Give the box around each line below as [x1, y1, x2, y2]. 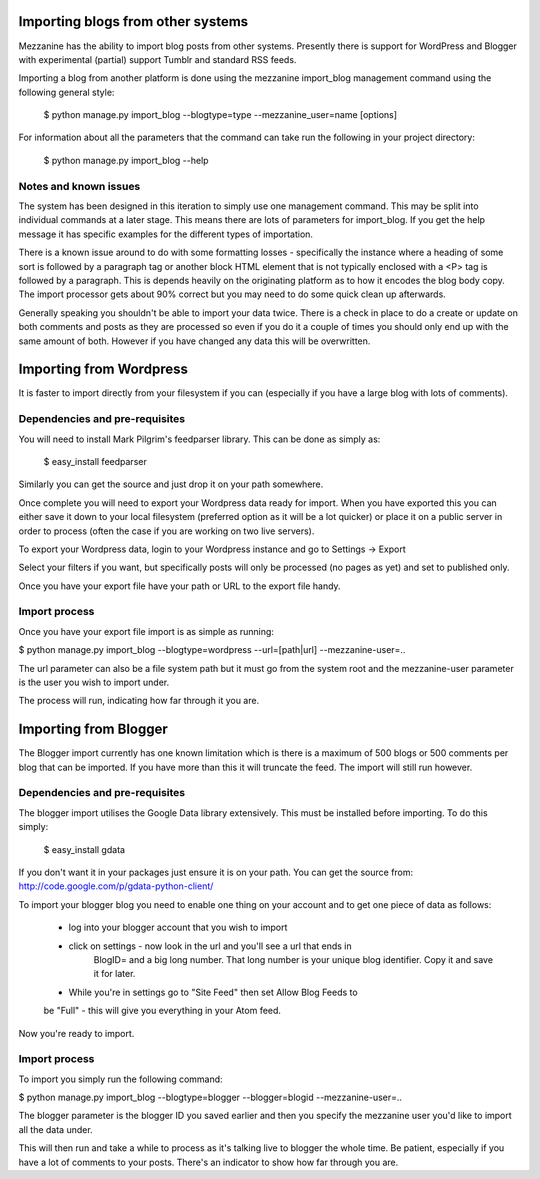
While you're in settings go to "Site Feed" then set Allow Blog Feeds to [68, 986, 359, 998]
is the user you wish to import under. [18, 676, 170, 688]
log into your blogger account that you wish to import [68, 921, 288, 934]
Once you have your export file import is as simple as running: [18, 625, 275, 637]
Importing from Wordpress [18, 361, 189, 378]
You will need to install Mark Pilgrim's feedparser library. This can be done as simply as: [18, 433, 381, 445]
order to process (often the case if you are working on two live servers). [18, 525, 315, 537]
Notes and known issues [18, 179, 141, 193]
